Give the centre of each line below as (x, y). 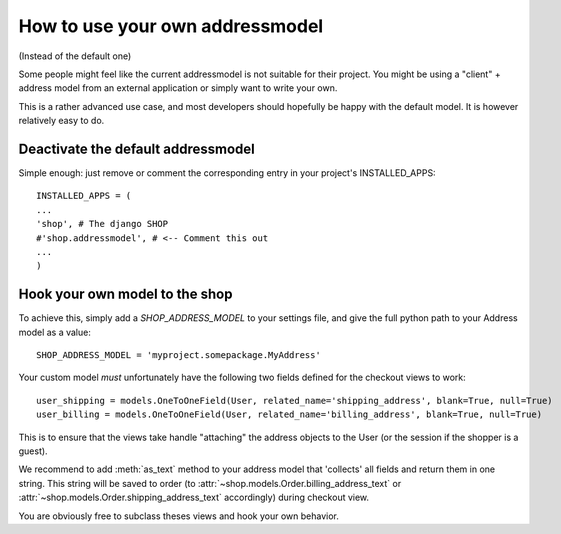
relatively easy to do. (61, 121)
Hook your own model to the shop (125, 294)
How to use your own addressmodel (171, 26)
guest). (33, 451)
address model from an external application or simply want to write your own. (178, 88)
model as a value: (55, 332)
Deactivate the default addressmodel (136, 148)
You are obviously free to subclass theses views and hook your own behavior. (178, 516)
